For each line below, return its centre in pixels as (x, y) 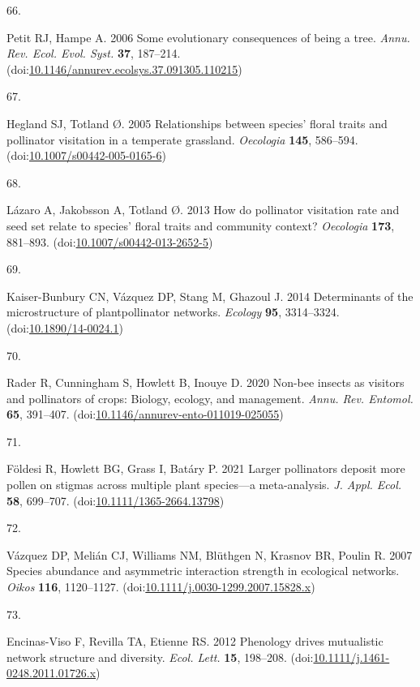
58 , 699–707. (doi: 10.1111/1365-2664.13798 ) (116, 500)
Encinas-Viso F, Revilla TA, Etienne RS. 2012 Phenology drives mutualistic (195, 641)
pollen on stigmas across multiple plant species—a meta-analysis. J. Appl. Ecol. (204, 485)
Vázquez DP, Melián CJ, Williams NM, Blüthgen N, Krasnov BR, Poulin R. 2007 (210, 554)
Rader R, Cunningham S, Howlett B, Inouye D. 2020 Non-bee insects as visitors (206, 382)
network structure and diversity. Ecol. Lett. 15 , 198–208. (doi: (160, 657)
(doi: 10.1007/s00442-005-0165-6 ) (86, 155)
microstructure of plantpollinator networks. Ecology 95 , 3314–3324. (173, 312)
